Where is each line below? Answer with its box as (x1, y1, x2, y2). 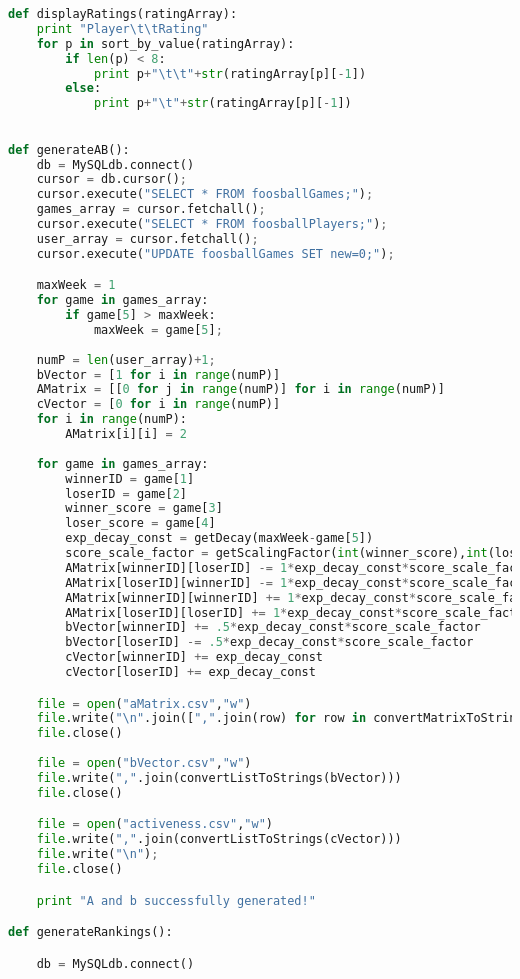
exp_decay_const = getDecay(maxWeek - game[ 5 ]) (65, 531, 374, 546)
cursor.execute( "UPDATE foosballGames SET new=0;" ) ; (36, 246, 395, 261)
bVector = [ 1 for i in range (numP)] (36, 367, 281, 382)
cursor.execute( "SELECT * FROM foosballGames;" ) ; (36, 187, 374, 202)
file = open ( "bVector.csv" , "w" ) (36, 756, 252, 771)
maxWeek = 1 (36, 278, 116, 293)
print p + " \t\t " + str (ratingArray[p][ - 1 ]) (93, 66, 367, 81)
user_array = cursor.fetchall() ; (36, 231, 259, 246)
